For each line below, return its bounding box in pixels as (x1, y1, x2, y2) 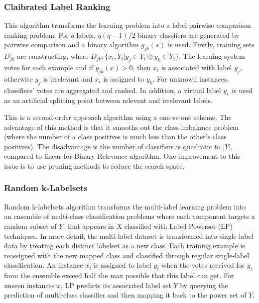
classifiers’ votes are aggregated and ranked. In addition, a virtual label (4, 85, 221, 95)
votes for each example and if (4, 62, 93, 72)
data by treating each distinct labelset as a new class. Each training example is (4, 240, 245, 251)
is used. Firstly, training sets (168, 39, 255, 50)
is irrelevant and (43, 73, 93, 84)
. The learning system (178, 51, 245, 61)
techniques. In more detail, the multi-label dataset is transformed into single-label (4, 230, 254, 241)
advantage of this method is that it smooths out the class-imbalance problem (4, 121, 239, 132)
